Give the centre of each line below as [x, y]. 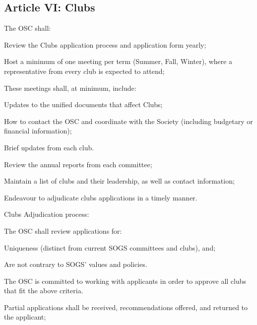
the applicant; [25, 317]
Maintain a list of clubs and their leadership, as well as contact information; [119, 181]
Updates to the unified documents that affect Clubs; [83, 104]
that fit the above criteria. [44, 291]
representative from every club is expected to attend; [84, 71]
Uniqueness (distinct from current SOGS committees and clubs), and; [110, 247]
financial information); [38, 131]
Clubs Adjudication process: [47, 214]
